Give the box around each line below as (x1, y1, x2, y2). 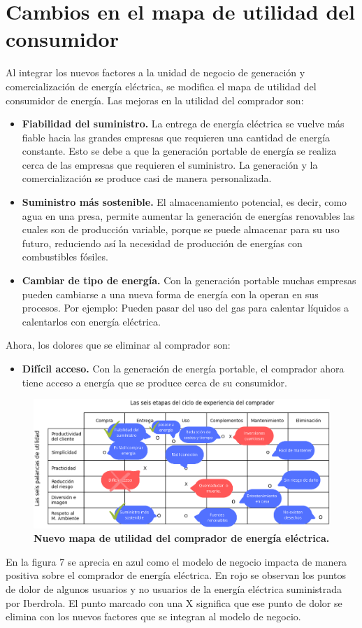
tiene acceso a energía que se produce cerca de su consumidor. (22, 375, 287, 389)
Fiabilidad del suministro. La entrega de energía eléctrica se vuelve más (22, 116, 345, 131)
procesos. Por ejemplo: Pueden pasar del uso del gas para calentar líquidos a (22, 300, 349, 315)
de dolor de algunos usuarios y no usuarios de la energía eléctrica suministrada (6, 582, 342, 596)
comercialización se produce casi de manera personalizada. (22, 171, 272, 186)
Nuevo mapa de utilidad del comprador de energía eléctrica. (34, 531, 330, 545)
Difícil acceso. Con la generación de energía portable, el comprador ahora (22, 361, 345, 375)
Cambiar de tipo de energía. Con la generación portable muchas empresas (22, 273, 356, 288)
